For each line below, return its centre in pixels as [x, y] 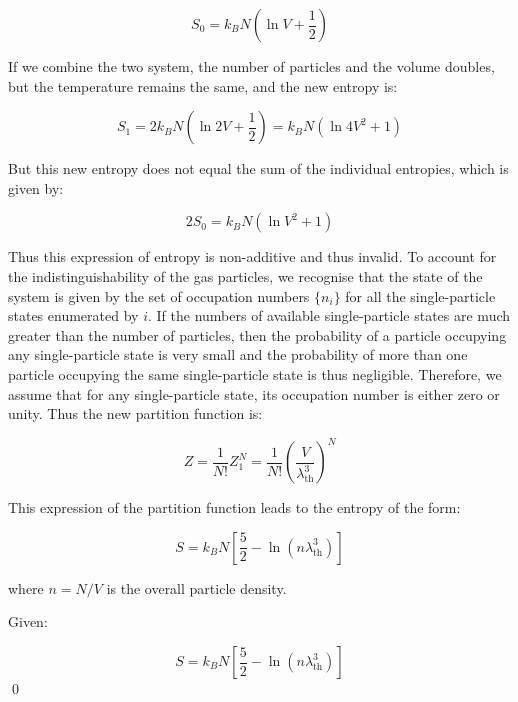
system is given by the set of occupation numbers [159, 295]
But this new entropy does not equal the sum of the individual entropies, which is [258, 168]
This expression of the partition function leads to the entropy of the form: [234, 507]
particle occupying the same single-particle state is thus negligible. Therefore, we [255, 373]
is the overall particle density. [196, 587]
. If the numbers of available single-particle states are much [329, 315]
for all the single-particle [420, 295]
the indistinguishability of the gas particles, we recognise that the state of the [245, 275]
